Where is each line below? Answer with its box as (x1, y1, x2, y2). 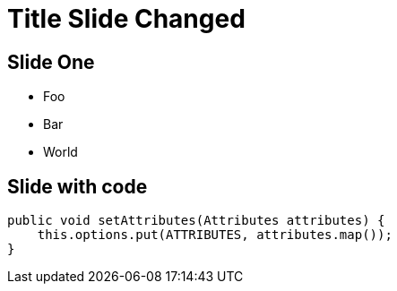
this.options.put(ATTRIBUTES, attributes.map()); (37, 227, 393, 243)
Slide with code (7, 175, 148, 198)
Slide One (7, 50, 95, 73)
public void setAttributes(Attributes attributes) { (7, 213, 385, 228)
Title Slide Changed (7, 4, 246, 34)
